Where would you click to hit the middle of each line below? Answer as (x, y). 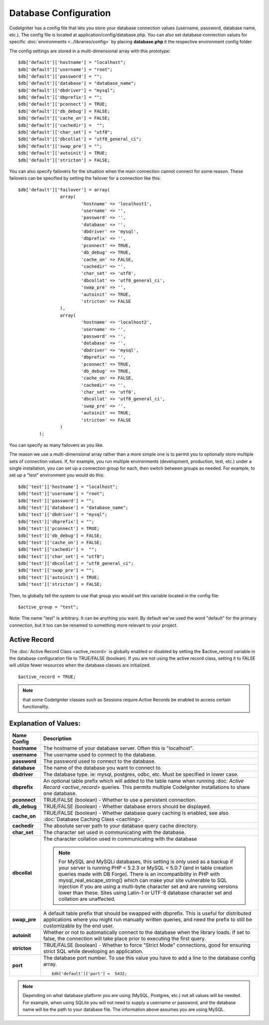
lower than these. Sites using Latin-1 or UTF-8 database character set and (145, 892)
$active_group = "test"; (48, 607)
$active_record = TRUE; (47, 677)
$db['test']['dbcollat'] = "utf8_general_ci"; (76, 564)
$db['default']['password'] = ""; (60, 76)
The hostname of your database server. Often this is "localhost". (118, 748)
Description (57, 738)
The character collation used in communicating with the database (120, 839)
